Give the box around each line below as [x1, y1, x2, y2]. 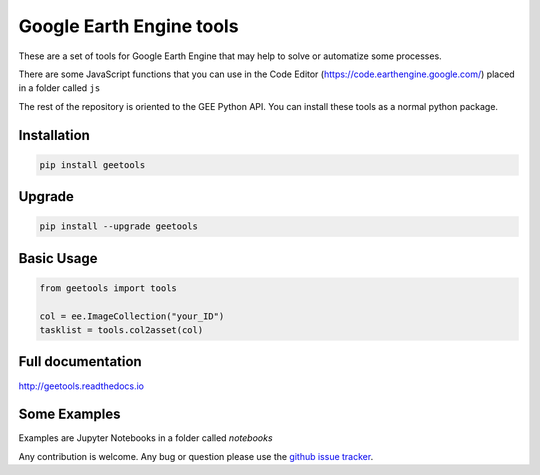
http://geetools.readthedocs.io [18, 380, 145, 392]
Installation [18, 126, 90, 144]
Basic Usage [18, 250, 98, 267]
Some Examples [18, 406, 121, 423]
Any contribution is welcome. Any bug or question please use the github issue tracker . [18, 450, 374, 462]
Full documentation [18, 353, 142, 370]
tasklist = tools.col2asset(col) [39, 325, 204, 336]
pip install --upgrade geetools [39, 221, 199, 232]
